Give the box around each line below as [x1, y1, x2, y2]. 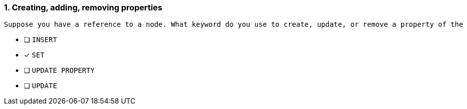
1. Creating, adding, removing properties [4, 2, 162, 12]
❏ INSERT [24, 35, 57, 44]
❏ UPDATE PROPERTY [24, 66, 95, 75]
